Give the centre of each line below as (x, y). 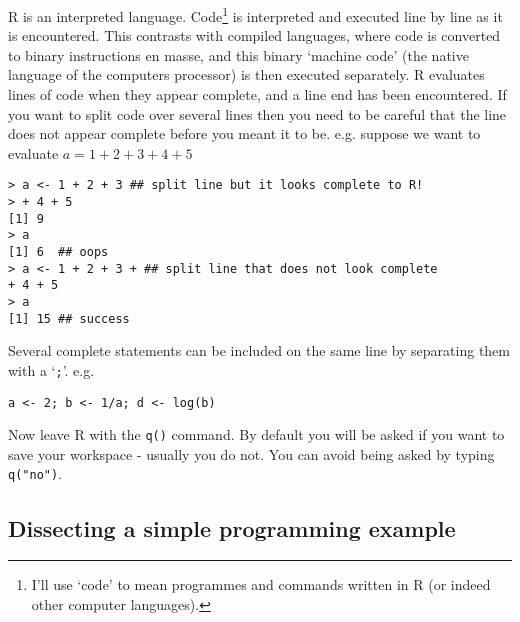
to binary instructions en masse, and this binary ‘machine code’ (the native (238, 54)
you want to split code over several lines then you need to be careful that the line (257, 113)
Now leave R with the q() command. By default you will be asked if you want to (256, 434)
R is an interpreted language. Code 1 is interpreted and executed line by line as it (255, 14)
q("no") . (35, 473)
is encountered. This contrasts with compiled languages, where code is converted (254, 35)
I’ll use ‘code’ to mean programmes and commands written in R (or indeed (261, 584)
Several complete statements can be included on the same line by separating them (259, 350)
